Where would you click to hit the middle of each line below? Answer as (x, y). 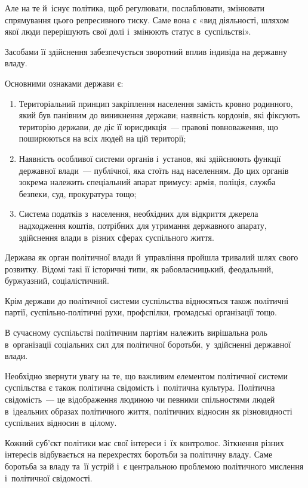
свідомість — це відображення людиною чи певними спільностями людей (140, 399)
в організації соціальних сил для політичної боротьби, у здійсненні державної (148, 344)
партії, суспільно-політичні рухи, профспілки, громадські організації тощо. (141, 312)
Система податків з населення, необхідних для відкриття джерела (138, 214)
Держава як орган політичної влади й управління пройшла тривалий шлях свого (152, 257)
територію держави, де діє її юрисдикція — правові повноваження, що (148, 126)
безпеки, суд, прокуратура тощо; (78, 193)
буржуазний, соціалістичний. (57, 280)
